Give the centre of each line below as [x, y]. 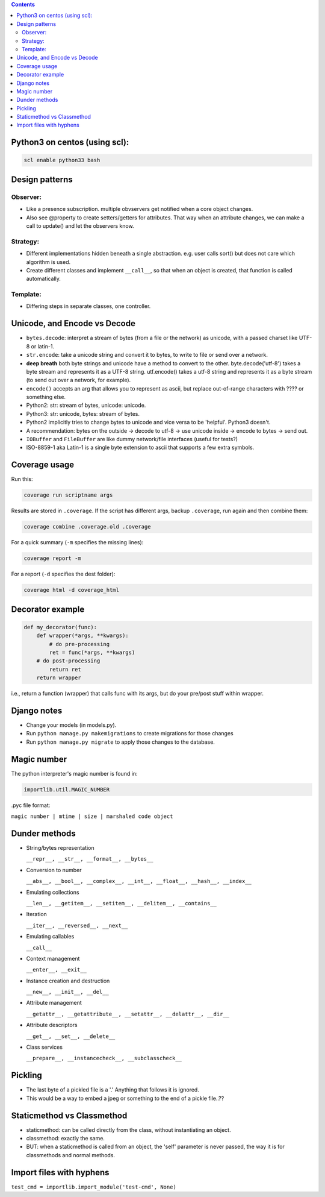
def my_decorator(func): [60, 627]
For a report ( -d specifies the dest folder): [63, 574]
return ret [65, 669]
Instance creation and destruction [68, 981]
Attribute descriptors [52, 1025]
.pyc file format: [31, 805]
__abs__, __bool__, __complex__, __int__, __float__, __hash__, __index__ [139, 881]
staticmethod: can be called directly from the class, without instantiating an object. [128, 1129]
